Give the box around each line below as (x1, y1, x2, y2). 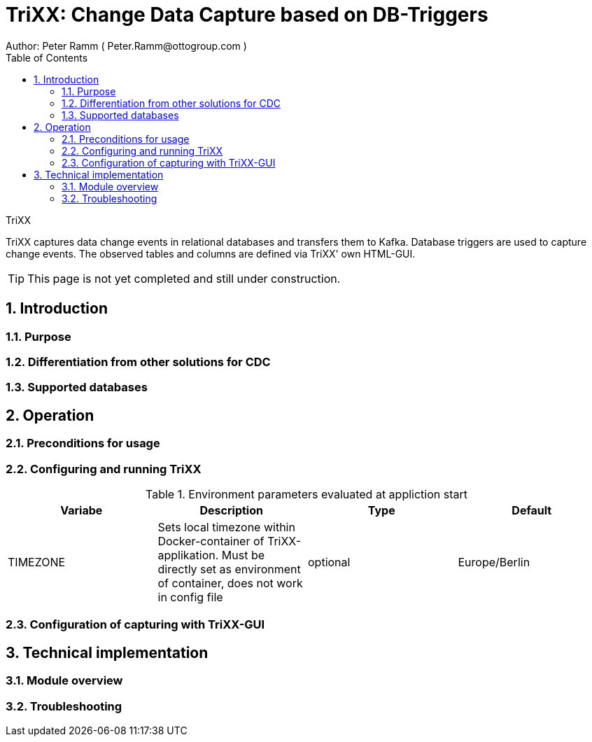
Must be (221, 547, 265, 562)
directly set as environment (157, 561, 301, 576)
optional (308, 554, 351, 569)
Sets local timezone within (157, 519, 295, 534)
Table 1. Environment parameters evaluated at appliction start (146, 486, 467, 501)
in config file (157, 589, 223, 604)
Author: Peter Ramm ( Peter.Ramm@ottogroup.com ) (6, 39, 247, 52)
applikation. (157, 547, 219, 562)
